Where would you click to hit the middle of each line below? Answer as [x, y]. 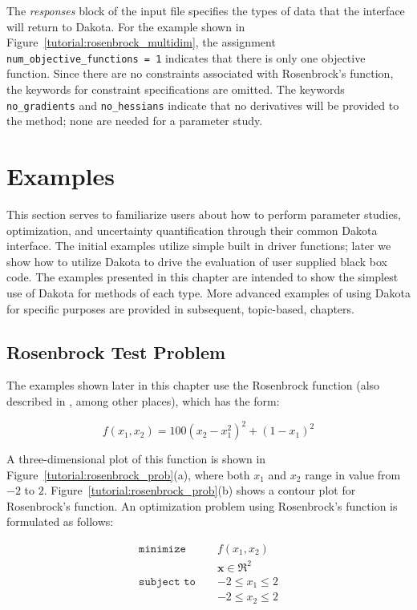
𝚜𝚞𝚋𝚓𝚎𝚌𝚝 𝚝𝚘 [167, 582]
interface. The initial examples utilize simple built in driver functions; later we [199, 246]
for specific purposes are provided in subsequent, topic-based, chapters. [180, 308]
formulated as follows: [60, 521]
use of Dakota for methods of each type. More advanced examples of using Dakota [208, 292]
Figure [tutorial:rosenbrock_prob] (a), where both [128, 474]
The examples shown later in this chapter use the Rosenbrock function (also [193, 385]
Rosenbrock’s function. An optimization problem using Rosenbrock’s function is [202, 505]
